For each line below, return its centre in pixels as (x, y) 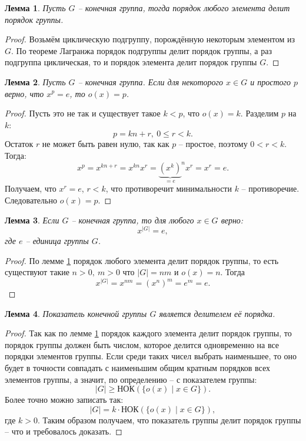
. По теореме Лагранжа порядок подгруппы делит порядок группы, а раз (142, 50)
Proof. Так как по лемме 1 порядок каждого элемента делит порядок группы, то (148, 333)
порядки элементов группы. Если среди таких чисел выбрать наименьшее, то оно (151, 356)
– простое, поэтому (213, 144)
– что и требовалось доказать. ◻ (64, 431)
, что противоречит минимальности (169, 188)
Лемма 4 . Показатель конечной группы (76, 313)
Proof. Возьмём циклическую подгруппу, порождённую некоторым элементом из (150, 39)
